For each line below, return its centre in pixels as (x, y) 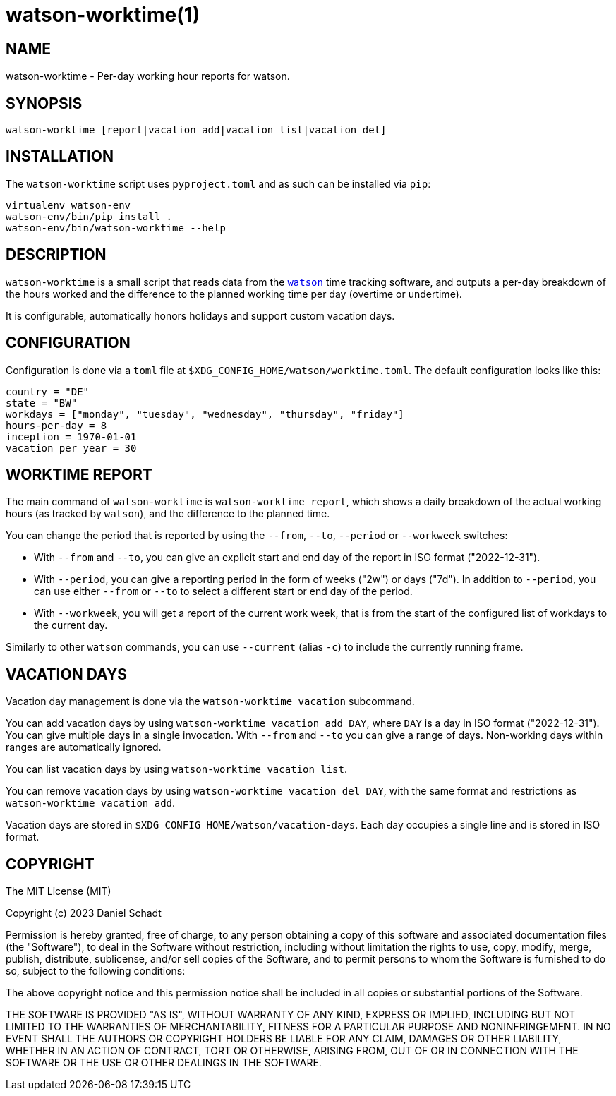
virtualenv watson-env (68, 205)
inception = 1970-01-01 (71, 436)
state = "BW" (42, 403)
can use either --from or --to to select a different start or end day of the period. (223, 591)
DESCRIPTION (56, 255)
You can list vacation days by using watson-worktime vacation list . (177, 769)
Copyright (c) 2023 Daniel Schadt (84, 913)
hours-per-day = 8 (56, 425)
